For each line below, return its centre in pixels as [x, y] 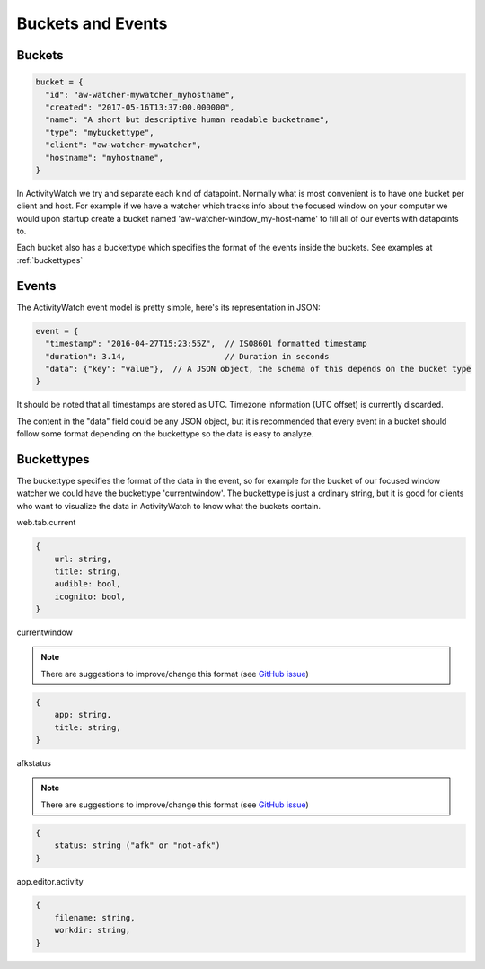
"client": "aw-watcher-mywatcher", [123, 145]
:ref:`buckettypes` [50, 260]
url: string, [83, 559]
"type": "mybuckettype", [100, 132]
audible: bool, [88, 584]
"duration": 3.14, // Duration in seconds [187, 356]
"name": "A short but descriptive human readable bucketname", [187, 120]
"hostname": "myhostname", [105, 158]
